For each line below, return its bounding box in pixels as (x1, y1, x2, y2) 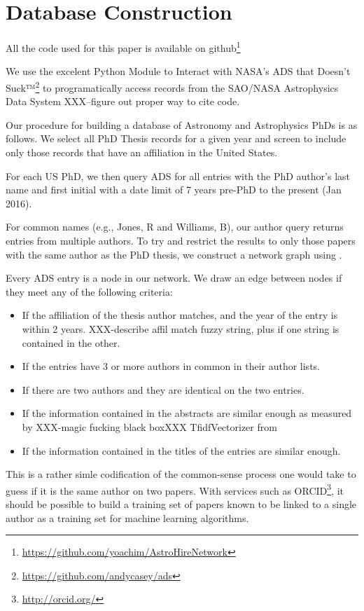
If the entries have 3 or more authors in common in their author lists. (22, 359, 320, 373)
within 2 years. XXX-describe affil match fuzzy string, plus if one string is (22, 321, 339, 336)
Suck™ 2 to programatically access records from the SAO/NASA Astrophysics (6, 78, 339, 95)
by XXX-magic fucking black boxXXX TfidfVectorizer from (22, 419, 277, 434)
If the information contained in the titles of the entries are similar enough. (22, 443, 341, 458)
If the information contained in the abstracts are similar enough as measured (22, 406, 352, 420)
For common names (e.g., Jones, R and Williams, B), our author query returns (6, 219, 344, 234)
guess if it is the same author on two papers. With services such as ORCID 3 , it (6, 481, 344, 497)
